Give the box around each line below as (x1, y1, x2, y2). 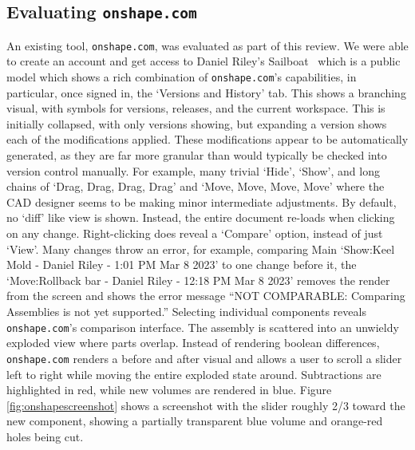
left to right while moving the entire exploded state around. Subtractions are (6, 365, 381, 382)
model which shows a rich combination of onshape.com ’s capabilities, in (6, 69, 357, 85)
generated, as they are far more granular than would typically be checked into (6, 147, 387, 164)
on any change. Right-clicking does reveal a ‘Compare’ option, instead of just (6, 225, 383, 242)
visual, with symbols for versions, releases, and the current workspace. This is (6, 100, 385, 116)
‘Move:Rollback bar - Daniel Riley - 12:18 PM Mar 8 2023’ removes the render (6, 271, 390, 288)
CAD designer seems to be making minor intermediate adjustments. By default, (6, 193, 397, 210)
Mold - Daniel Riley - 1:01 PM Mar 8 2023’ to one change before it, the (6, 256, 357, 273)
